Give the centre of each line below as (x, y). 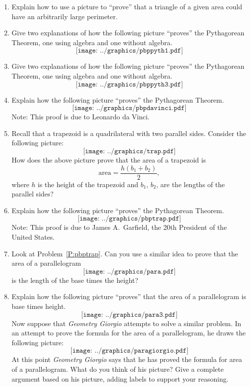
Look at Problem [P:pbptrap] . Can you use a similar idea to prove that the (125, 253)
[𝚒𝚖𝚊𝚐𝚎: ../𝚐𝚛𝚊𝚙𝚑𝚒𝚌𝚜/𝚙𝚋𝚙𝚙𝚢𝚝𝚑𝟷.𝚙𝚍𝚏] (129, 51)
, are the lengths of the (190, 184)
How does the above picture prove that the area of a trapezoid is (109, 159)
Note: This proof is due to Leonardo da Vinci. (81, 117)
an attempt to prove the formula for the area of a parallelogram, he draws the (128, 333)
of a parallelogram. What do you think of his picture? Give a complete (118, 369)
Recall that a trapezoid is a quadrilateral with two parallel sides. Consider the (129, 133)
